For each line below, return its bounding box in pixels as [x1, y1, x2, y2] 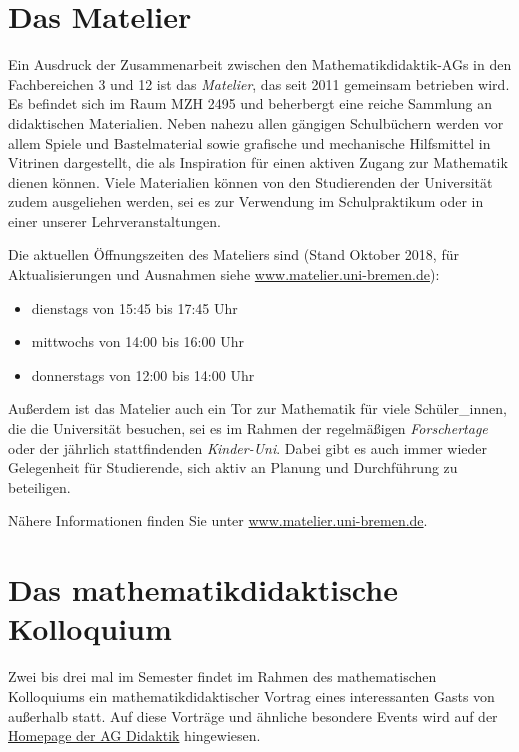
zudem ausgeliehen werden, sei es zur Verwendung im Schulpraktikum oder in [8, 191, 484, 212]
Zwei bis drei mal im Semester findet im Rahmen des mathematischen [8, 666, 437, 687]
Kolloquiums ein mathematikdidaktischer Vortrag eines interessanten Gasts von [8, 685, 495, 706]
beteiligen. [8, 476, 71, 497]
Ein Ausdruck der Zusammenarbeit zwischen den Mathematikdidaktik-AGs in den [8, 54, 512, 75]
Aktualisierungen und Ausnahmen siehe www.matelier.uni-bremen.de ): [8, 264, 440, 285]
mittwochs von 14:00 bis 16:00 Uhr [31, 331, 244, 352]
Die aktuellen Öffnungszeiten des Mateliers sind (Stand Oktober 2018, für [8, 244, 459, 265]
